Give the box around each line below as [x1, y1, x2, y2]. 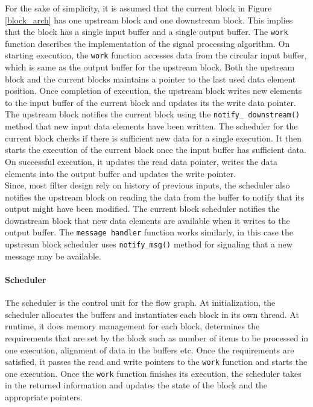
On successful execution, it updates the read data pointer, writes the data [5, 155, 278, 167]
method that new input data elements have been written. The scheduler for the [5, 120, 298, 132]
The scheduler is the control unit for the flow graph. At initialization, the [5, 296, 276, 309]
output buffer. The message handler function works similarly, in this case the [5, 226, 294, 238]
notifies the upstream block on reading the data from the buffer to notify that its [5, 190, 305, 203]
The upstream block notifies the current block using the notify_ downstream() [5, 108, 300, 120]
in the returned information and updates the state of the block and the [5, 379, 268, 391]
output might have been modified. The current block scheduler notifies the [5, 202, 280, 215]
